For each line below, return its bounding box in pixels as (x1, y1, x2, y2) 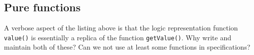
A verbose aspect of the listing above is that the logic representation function (4, 23, 238, 33)
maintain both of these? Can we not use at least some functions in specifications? (4, 42, 251, 52)
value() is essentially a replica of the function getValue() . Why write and (4, 32, 231, 42)
